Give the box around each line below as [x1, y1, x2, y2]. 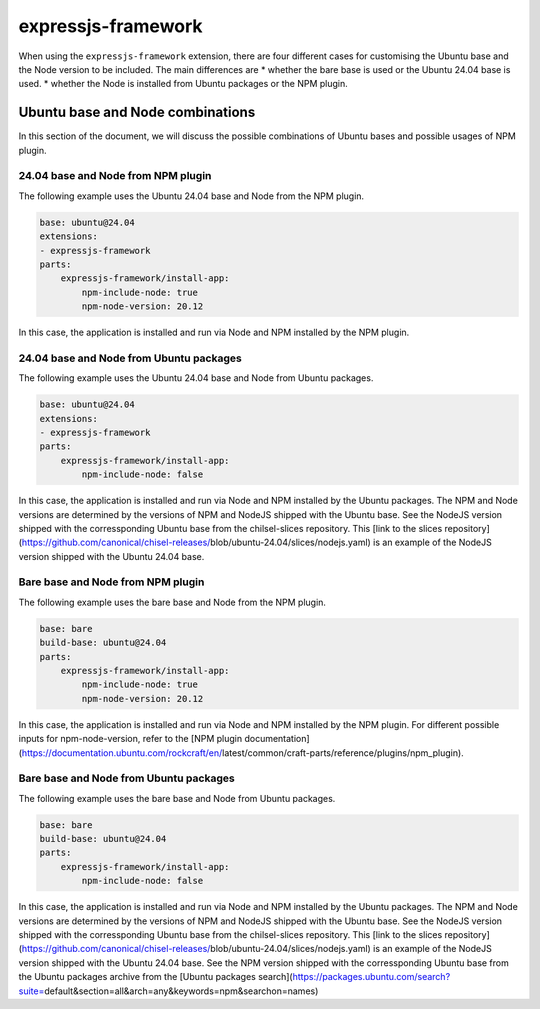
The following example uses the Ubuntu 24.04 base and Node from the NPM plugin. [18, 190, 365, 202]
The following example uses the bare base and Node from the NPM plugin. [18, 596, 327, 608]
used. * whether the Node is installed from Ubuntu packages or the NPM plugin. [18, 78, 349, 90]
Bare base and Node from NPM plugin [18, 575, 205, 589]
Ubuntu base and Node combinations [18, 104, 256, 121]
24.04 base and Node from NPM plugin [18, 169, 212, 183]
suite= [18, 985, 45, 997]
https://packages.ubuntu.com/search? [292, 971, 451, 983]
